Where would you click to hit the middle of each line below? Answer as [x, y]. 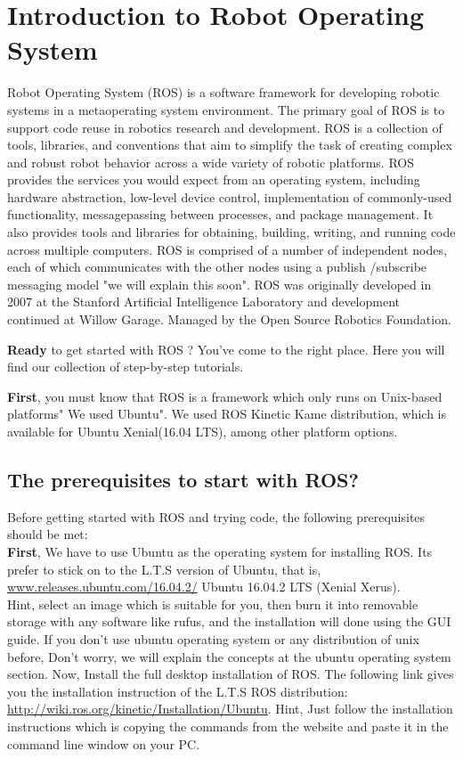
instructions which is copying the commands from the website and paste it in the [228, 726]
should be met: [48, 534]
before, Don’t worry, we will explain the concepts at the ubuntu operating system [229, 656]
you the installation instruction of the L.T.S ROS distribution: [178, 691]
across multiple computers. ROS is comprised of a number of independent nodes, [227, 249]
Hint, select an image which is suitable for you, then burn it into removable [213, 604]
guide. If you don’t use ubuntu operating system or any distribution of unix [213, 638]
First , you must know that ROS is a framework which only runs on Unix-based [225, 396]
